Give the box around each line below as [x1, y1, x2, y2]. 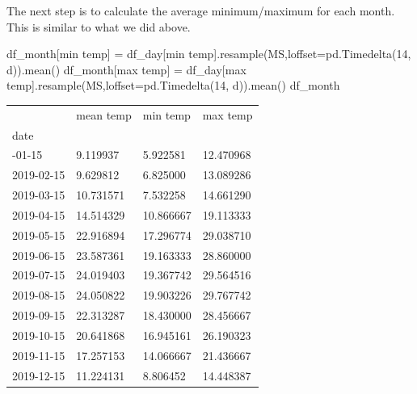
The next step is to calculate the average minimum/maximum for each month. [6, 2, 395, 19]
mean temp [76, 106, 132, 123]
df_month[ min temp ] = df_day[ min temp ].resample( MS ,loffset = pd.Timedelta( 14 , [6, 45, 411, 62]
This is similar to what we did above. [6, 18, 191, 35]
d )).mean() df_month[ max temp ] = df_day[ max [6, 61, 246, 78]
